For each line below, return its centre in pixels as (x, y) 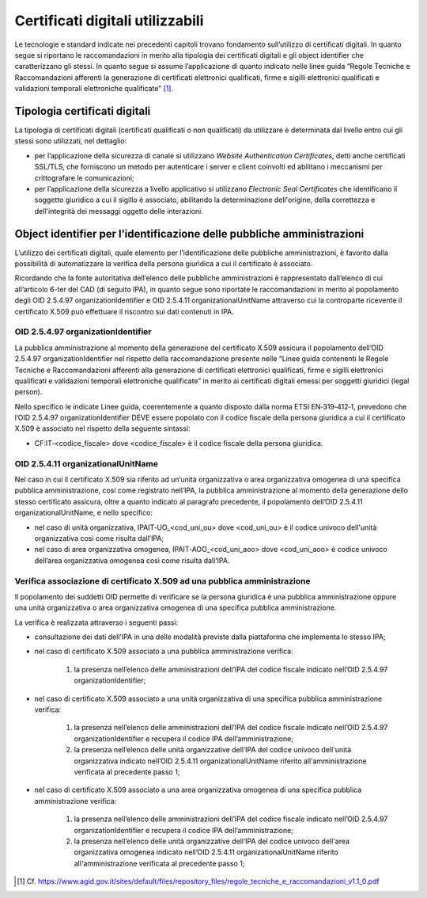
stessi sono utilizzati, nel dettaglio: (71, 141)
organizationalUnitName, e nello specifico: (84, 513)
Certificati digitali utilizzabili (109, 21)
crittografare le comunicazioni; (84, 177)
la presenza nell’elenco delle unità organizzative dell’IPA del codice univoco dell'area (212, 841)
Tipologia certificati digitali (83, 111)
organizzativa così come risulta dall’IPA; (99, 538)
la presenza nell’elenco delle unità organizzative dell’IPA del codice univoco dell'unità (213, 750)
